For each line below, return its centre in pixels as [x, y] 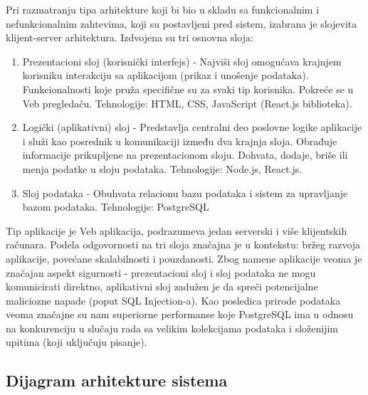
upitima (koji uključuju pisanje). [77, 342]
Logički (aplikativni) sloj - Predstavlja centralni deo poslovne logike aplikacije [192, 127]
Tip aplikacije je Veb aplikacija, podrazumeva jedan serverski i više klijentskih [177, 230]
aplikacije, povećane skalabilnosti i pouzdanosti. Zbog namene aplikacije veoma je [184, 258]
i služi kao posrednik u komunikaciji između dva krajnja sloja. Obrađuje [180, 141]
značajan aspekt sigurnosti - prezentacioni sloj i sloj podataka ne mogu [161, 272]
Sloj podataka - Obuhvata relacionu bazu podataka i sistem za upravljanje [185, 193]
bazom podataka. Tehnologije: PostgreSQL [116, 207]
